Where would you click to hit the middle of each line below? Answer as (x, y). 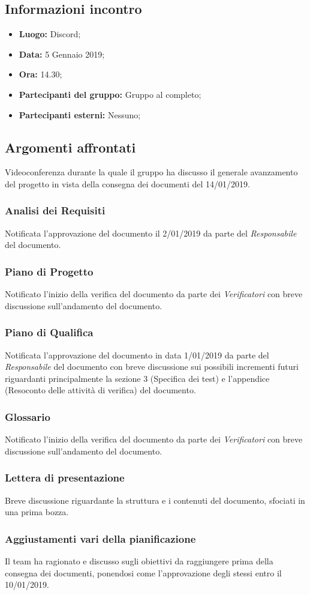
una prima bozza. (37, 512)
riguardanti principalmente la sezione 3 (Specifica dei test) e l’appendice (137, 378)
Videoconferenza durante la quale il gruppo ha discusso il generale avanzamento (151, 172)
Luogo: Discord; (50, 34)
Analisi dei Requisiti (55, 210)
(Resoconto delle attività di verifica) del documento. (100, 390)
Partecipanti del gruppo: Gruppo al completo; (110, 94)
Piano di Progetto (49, 271)
